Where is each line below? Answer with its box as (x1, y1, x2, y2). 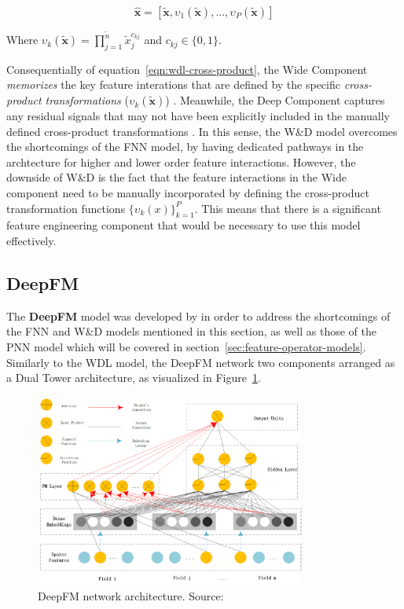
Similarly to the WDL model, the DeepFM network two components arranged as (6, 354, 395, 370)
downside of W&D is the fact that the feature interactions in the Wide (6, 169, 347, 185)
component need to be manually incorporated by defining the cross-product (6, 185, 369, 201)
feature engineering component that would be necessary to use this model (6, 217, 361, 233)
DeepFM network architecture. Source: (38, 587, 224, 603)
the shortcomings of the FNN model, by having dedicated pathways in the (6, 138, 364, 155)
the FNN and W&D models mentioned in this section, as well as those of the (6, 323, 376, 339)
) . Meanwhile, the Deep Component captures (165, 92, 385, 108)
